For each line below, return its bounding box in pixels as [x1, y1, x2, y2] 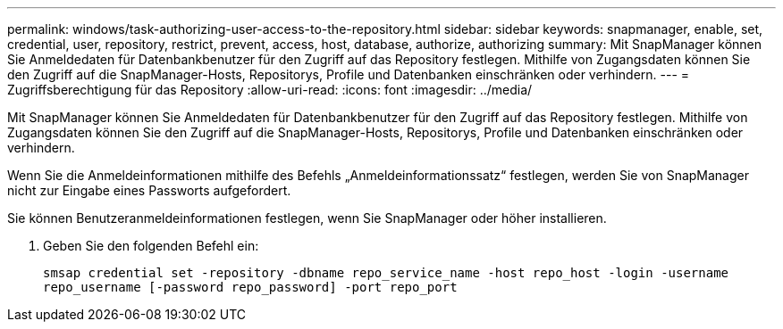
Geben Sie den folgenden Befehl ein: [43, 238, 259, 253]
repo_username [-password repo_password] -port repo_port [43, 280, 458, 294]
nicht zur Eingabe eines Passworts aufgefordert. [7, 183, 291, 198]
